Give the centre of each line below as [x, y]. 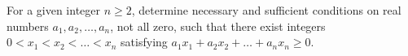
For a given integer [53, 10]
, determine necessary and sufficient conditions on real [266, 10]
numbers [28, 26]
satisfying [144, 42]
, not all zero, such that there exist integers [218, 26]
